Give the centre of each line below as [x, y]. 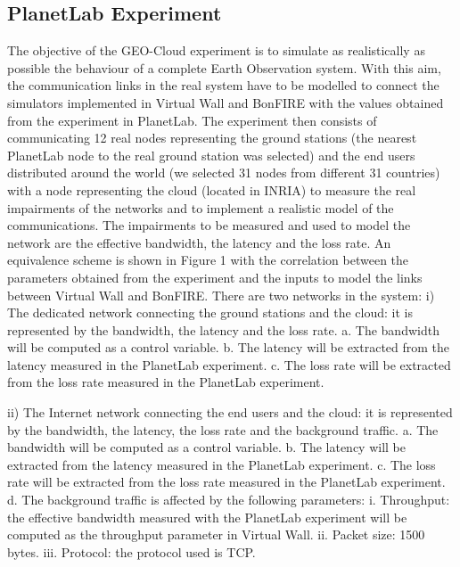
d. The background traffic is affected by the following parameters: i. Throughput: [229, 500]
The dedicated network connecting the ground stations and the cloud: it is [210, 312]
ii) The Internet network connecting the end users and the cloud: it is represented [230, 412]
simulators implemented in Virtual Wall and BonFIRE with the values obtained [226, 102]
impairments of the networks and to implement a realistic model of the [201, 207]
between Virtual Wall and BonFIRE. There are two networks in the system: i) [221, 295]
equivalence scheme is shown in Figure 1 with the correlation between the [208, 260]
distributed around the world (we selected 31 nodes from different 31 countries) [224, 173]
